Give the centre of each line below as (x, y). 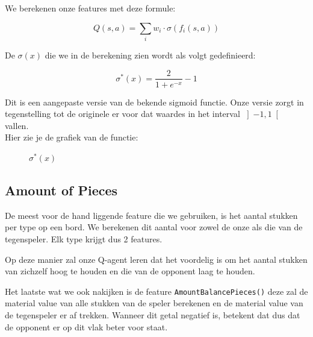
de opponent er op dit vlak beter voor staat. (86, 326)
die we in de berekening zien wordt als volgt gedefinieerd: (150, 55)
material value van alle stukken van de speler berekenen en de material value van (154, 303)
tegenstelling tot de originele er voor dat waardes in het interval (122, 114)
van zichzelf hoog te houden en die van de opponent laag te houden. (130, 271)
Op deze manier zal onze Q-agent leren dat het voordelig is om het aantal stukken (156, 259)
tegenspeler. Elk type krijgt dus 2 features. (84, 238)
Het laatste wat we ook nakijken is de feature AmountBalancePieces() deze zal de (156, 291)
